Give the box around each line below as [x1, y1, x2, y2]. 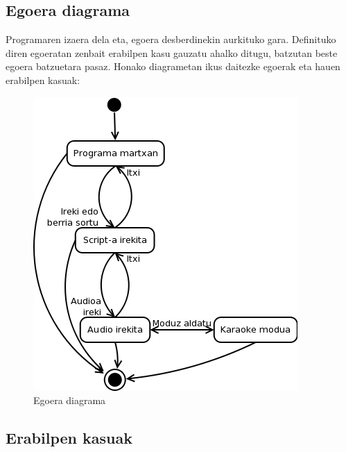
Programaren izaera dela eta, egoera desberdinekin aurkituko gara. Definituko [6, 32, 336, 47]
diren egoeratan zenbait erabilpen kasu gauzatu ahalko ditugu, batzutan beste [6, 45, 338, 60]
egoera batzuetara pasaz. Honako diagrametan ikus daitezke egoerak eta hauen [6, 59, 340, 74]
